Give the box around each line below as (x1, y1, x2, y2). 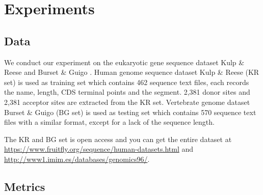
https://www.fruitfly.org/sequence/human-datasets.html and (4, 144, 194, 154)
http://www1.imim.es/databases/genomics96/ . (4, 153, 150, 164)
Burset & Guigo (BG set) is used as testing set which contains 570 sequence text (4, 106, 256, 117)
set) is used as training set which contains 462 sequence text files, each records (4, 76, 249, 87)
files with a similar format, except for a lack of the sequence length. (4, 117, 215, 127)
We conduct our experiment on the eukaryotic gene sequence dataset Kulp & (4, 57, 245, 67)
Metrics (4, 178, 45, 194)
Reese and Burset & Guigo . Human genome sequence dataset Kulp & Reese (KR (4, 67, 259, 77)
